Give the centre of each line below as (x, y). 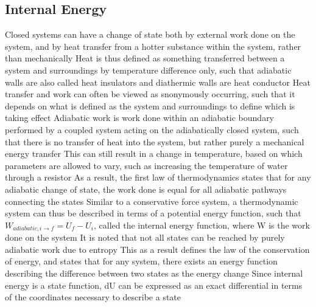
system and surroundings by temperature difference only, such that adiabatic (148, 70)
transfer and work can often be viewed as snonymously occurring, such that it (150, 94)
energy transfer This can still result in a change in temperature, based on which (154, 153)
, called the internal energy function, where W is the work (202, 225)
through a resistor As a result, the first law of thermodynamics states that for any (158, 177)
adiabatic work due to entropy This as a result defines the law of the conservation (157, 249)
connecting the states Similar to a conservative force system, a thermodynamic (152, 201)
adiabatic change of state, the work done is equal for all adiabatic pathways (146, 189)
